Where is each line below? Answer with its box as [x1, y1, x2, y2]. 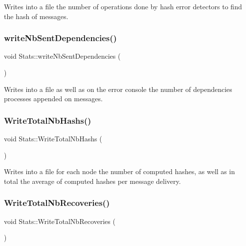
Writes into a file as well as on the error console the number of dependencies [4, 84, 232, 94]
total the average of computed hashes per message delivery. [4, 176, 181, 186]
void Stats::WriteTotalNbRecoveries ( [4, 216, 115, 226]
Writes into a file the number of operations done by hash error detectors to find [4, 1, 242, 11]
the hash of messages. [4, 11, 68, 21]
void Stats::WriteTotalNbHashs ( [4, 134, 102, 143]
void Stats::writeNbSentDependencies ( [4, 51, 121, 61]
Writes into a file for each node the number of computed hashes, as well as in [4, 166, 235, 177]
